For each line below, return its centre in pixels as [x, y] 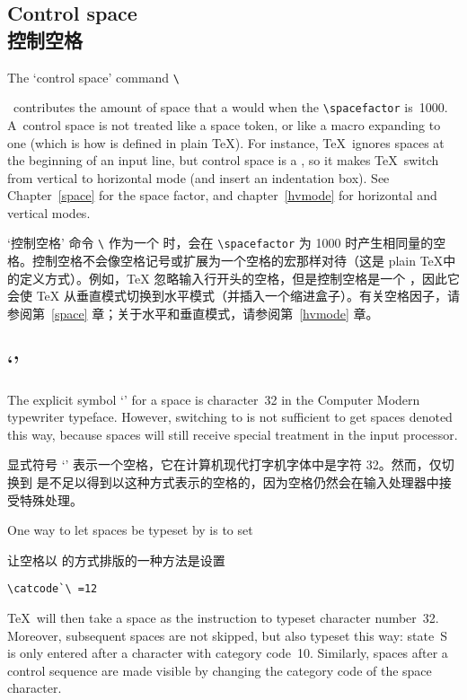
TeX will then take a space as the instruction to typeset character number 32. [223, 618]
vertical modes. [49, 212]
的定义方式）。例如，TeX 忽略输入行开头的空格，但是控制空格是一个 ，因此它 [233, 278]
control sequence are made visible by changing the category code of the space [220, 670]
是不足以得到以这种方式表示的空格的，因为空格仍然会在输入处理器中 [238, 482]
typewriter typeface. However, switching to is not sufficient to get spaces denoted [230, 417]
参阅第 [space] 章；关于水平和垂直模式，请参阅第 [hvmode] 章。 [193, 313]
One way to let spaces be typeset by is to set [130, 530]
